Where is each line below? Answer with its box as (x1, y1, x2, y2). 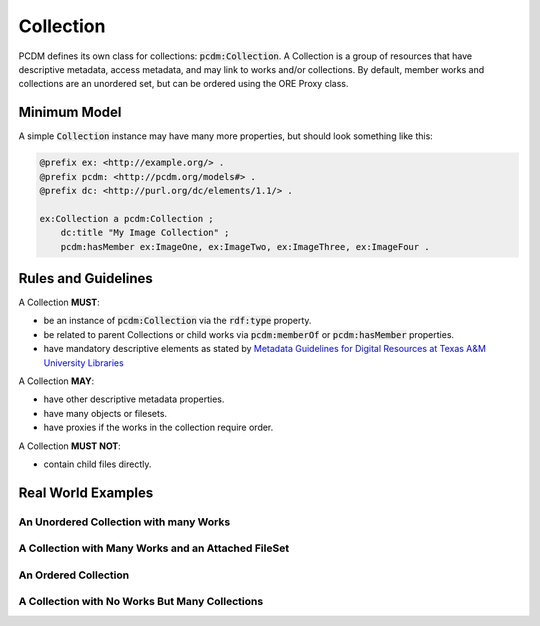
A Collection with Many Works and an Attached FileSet (18, 541, 290, 555)
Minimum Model (18, 104, 122, 121)
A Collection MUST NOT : (18, 440, 122, 452)
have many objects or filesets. (43, 407, 168, 419)
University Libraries (43, 356, 124, 369)
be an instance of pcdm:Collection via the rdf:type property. (43, 315, 312, 327)
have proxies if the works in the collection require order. (43, 421, 274, 434)
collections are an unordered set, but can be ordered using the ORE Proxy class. (18, 78, 349, 90)
